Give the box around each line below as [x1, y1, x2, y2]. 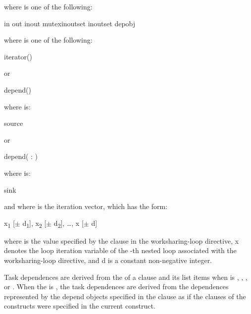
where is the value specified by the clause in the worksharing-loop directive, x [4, 235, 239, 246]
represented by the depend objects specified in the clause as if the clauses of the [4, 291, 246, 301]
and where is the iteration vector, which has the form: [4, 201, 168, 211]
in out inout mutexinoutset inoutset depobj [4, 18, 136, 28]
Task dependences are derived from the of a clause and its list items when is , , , [4, 271, 248, 282]
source [4, 118, 23, 128]
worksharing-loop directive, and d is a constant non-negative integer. [4, 255, 212, 265]
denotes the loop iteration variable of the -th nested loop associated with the [4, 245, 237, 256]
